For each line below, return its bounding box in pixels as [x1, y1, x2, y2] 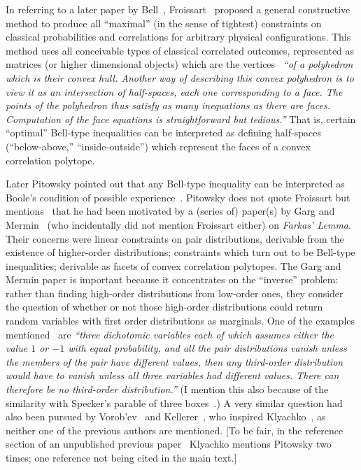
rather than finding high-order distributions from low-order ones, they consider [6, 285, 344, 300]
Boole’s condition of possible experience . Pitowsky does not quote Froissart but [6, 190, 351, 204]
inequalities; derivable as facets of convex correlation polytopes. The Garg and [6, 258, 341, 273]
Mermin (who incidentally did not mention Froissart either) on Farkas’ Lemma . [6, 217, 351, 232]
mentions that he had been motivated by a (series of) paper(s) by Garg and [6, 204, 335, 218]
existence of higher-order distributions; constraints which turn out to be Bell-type [6, 245, 355, 259]
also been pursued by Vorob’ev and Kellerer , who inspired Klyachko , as [6, 409, 326, 424]
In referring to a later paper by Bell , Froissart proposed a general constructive [6, 2, 351, 16]
